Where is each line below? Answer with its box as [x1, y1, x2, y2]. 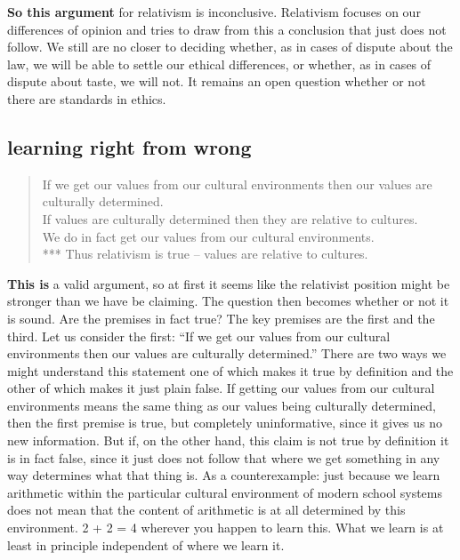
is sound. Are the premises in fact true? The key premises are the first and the [7, 308, 435, 327]
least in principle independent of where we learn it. [7, 535, 285, 554]
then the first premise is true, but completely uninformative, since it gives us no [7, 413, 443, 432]
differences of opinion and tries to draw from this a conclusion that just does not [7, 20, 447, 38]
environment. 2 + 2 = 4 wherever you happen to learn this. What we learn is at [7, 518, 444, 537]
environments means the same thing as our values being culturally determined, [7, 396, 436, 414]
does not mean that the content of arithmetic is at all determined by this [7, 500, 406, 519]
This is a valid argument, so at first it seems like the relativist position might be [7, 274, 450, 292]
